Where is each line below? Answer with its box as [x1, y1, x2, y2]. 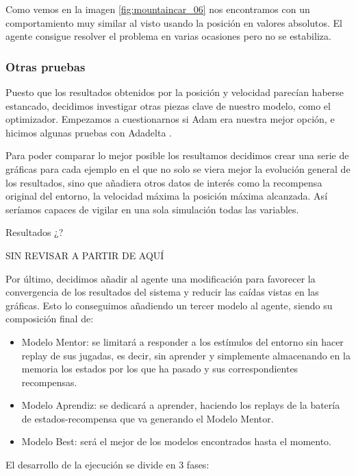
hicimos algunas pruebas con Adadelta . [5, 125, 172, 139]
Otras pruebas [5, 58, 86, 75]
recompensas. [21, 374, 77, 389]
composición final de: [5, 311, 94, 326]
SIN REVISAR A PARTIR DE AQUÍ [5, 248, 164, 262]
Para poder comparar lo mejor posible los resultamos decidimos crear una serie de [5, 148, 349, 163]
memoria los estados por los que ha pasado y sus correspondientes [21, 361, 298, 376]
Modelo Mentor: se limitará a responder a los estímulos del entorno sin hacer [21, 334, 344, 348]
